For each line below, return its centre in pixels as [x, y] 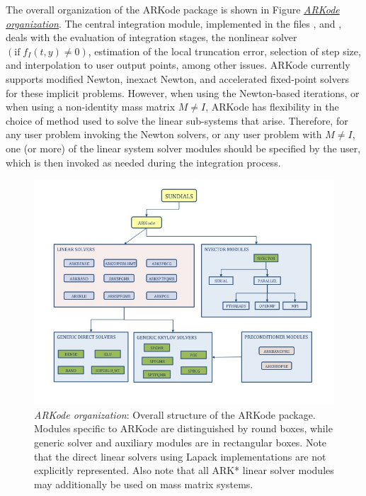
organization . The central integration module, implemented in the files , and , [174, 23]
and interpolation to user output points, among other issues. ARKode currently [178, 65]
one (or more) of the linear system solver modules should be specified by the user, [183, 148]
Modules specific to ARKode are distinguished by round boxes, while [183, 428]
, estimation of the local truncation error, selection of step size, [224, 51]
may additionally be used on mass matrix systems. [144, 484]
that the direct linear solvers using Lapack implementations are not [180, 456]
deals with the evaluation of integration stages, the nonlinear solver [151, 37]
